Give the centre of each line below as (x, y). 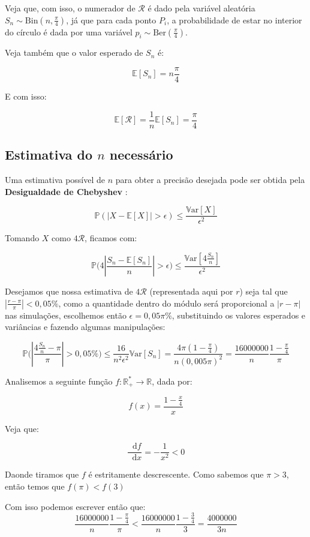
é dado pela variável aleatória (201, 8)
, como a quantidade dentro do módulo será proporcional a (166, 303)
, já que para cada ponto (111, 19)
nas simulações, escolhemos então (66, 315)
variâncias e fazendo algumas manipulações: (85, 327)
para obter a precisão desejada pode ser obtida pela (210, 179)
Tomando (22, 238)
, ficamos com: (111, 238)
